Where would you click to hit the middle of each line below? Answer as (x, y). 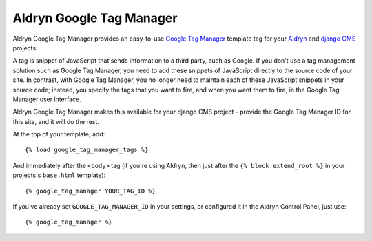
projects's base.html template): (59, 175)
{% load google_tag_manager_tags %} (87, 150)
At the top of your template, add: (59, 134)
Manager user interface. (47, 99)
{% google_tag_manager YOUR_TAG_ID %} (91, 191)
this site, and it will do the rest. (56, 121)
